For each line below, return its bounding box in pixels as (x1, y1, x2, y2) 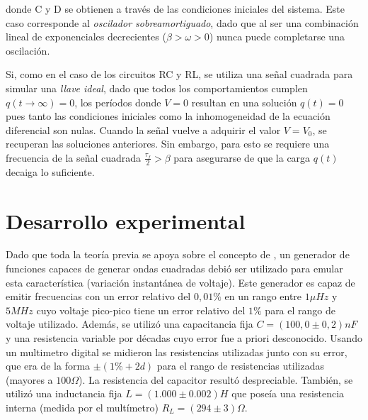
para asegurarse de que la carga (173, 150, 311, 165)
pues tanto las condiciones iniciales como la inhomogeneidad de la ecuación (6, 109, 330, 123)
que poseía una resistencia (231, 386, 345, 401)
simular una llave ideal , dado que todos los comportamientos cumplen (6, 80, 308, 95)
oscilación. (6, 43, 50, 57)
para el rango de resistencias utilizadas (156, 358, 324, 373)
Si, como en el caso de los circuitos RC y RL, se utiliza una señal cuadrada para (6, 67, 353, 82)
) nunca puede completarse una (209, 29, 345, 44)
